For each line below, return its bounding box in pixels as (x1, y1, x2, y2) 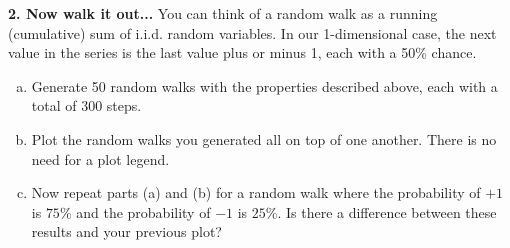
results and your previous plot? (31, 221, 222, 242)
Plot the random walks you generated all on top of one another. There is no (31, 128, 497, 149)
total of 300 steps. (31, 95, 142, 116)
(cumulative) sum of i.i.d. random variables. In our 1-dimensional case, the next (8, 22, 497, 43)
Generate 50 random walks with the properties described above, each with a (31, 75, 498, 96)
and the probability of (76, 201, 211, 222)
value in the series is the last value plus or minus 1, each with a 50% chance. (8, 42, 477, 63)
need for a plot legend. (31, 148, 170, 169)
